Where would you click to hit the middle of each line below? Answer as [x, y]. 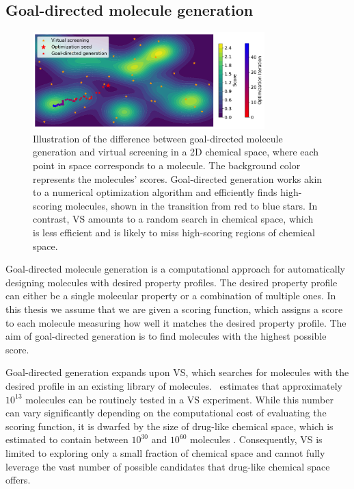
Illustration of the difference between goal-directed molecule [158, 138]
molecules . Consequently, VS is [256, 439]
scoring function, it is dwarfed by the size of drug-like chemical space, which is [169, 426]
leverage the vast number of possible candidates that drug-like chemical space [168, 466]
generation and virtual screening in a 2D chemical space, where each [176, 152]
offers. [18, 480]
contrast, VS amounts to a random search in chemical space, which [173, 219]
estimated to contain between [67, 439]
